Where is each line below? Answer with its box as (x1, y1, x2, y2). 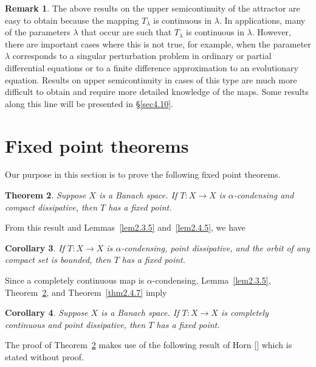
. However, (252, 26, 291, 38)
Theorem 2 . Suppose (5, 189, 86, 201)
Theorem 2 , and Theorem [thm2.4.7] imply (5, 285, 167, 298)
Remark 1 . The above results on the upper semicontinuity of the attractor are (5, 2, 300, 14)
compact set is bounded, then (5, 253, 111, 266)
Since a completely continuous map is (5, 274, 145, 287)
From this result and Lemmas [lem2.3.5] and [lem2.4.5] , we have (5, 221, 246, 234)
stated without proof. (5, 351, 84, 363)
